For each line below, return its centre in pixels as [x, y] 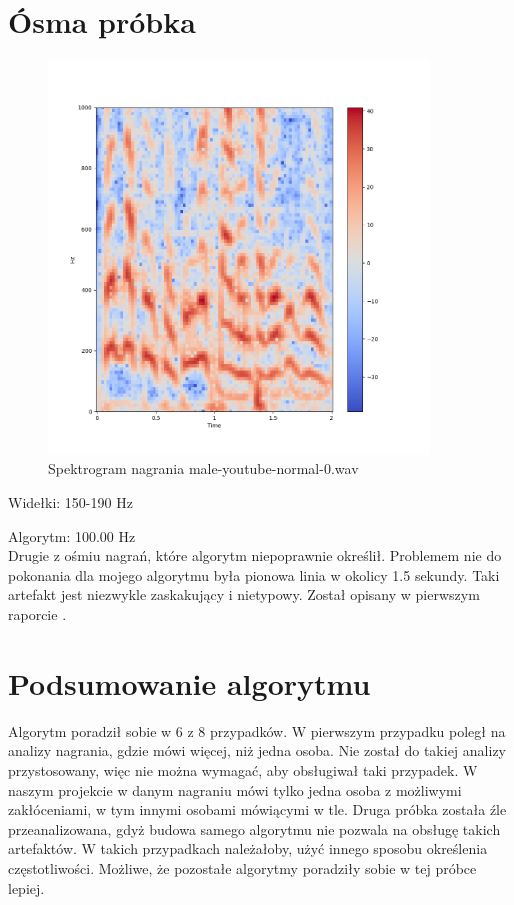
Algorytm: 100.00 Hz [72, 535]
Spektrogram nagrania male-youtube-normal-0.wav [203, 468]
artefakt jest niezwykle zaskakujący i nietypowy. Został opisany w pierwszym [244, 594]
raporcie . [37, 614]
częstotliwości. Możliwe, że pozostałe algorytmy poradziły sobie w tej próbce [242, 867]
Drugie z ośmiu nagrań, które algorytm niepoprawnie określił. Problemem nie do [255, 555]
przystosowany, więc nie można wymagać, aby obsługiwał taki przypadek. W [243, 769]
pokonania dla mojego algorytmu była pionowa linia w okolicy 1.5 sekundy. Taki [254, 574]
